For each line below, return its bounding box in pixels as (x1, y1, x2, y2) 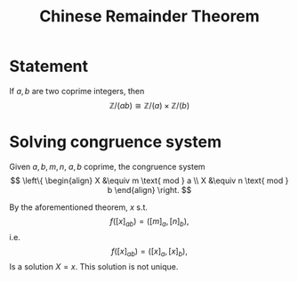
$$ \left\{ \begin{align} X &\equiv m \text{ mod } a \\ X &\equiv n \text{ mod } (10, 175, 289, 186)
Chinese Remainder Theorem (39, 6, 260, 27)
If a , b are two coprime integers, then (9, 85, 145, 96)
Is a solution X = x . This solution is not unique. (9, 261, 179, 272)
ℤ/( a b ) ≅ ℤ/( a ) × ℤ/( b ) (109, 100, 189, 110)
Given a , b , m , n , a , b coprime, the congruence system (9, 161, 206, 172)
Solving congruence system (9, 132, 222, 152)
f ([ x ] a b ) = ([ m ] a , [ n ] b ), (109, 215, 189, 229)
